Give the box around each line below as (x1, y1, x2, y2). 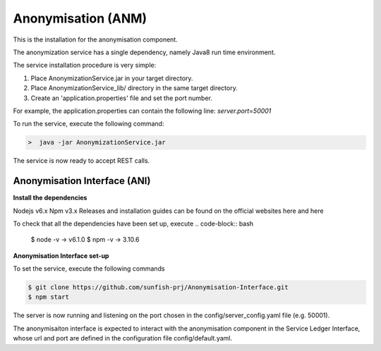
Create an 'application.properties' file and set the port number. (30, 94, 213, 102)
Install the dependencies (13, 194, 87, 202)
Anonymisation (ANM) (13, 11, 147, 26)
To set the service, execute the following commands (13, 264, 165, 273)
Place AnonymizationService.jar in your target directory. (30, 74, 193, 82)
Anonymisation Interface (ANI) (13, 175, 151, 187)
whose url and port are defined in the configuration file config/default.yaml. (13, 334, 233, 343)
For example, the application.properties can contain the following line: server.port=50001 (13, 106, 272, 115)
